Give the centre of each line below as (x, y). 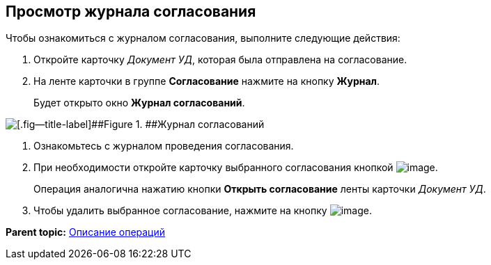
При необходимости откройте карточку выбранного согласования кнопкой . (236, 168)
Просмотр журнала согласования (131, 11)
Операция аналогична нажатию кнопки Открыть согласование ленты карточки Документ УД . (260, 189)
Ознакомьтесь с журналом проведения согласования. (164, 146)
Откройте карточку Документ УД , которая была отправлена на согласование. (220, 60)
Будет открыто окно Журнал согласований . (139, 103)
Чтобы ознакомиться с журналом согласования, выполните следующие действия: (203, 38)
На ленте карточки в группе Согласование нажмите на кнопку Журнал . (207, 81)
